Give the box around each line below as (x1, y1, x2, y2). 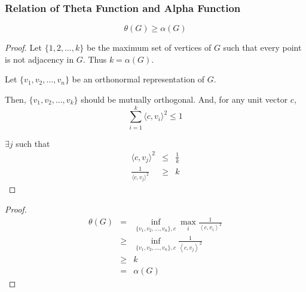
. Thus (82, 53, 107, 65)
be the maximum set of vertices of (87, 41, 212, 54)
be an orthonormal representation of (72, 73, 205, 85)
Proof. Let (5, 41, 42, 54)
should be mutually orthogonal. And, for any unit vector (81, 93, 288, 105)
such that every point (223, 41, 302, 54)
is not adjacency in (5, 53, 74, 65)
